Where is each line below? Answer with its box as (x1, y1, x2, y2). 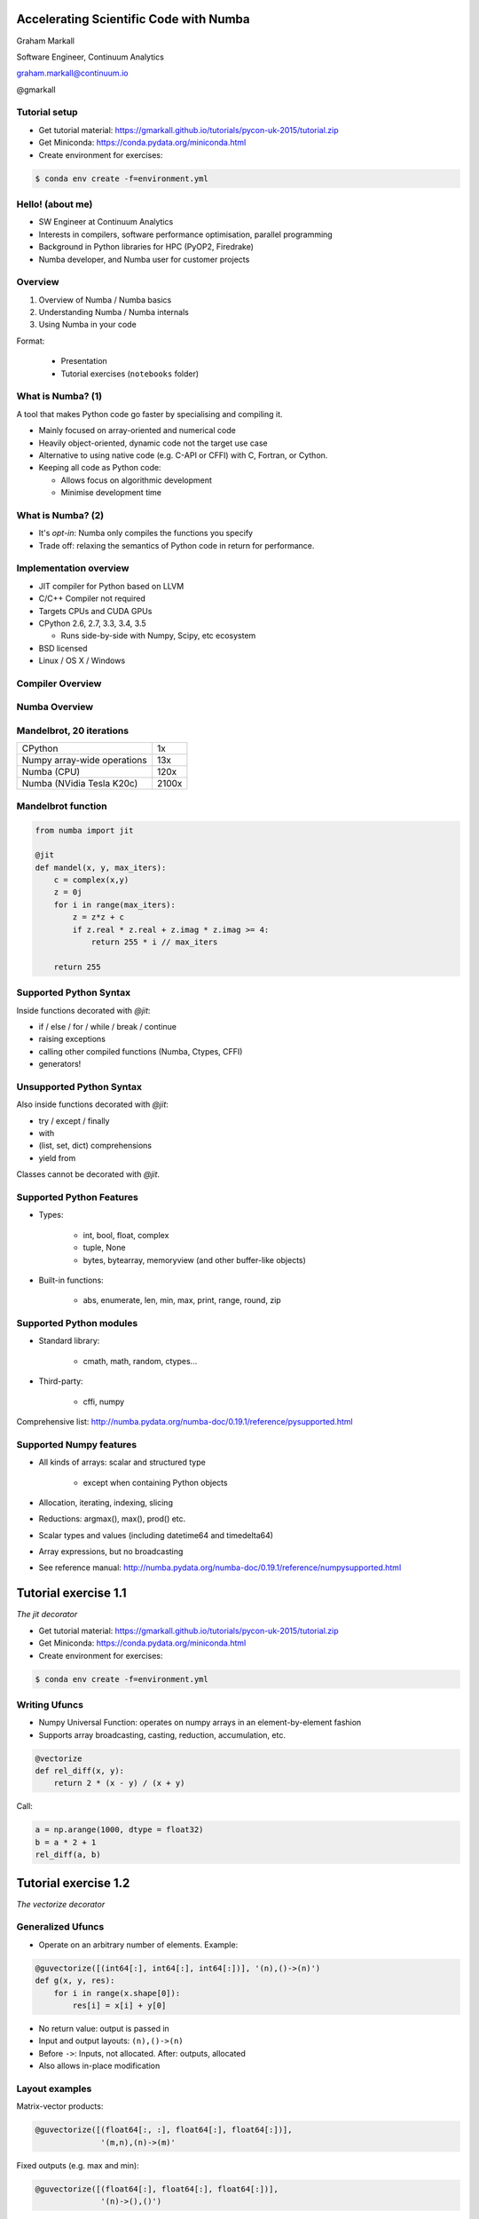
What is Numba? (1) (16, 391, 102, 403)
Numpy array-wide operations (21, 754, 147, 767)
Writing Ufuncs (16, 1698, 84, 1710)
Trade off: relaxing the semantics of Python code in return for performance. (38, 540, 315, 550)
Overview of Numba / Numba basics (38, 294, 172, 305)
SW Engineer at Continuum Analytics (38, 217, 174, 227)
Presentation (60, 356, 108, 367)
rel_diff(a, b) (35, 1850, 101, 1860)
